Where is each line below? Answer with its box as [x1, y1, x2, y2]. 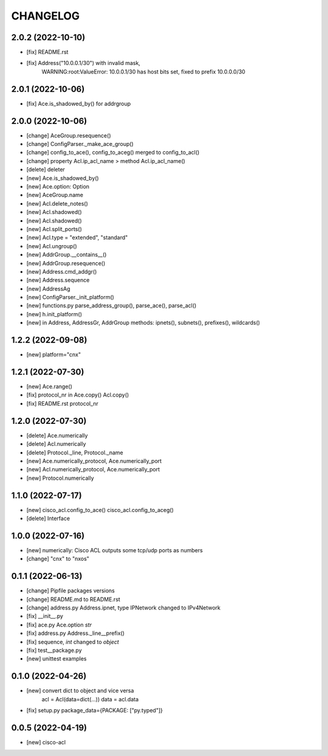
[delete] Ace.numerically [26, 432, 88, 439]
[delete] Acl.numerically [26, 440, 86, 448]
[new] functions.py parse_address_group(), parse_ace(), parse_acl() [26, 302, 197, 310]
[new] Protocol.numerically [26, 474, 94, 482]
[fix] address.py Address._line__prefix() [26, 629, 125, 637]
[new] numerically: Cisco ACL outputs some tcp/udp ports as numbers [26, 546, 203, 553]
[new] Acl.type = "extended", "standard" [26, 234, 128, 241]
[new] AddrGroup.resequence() [26, 259, 106, 267]
